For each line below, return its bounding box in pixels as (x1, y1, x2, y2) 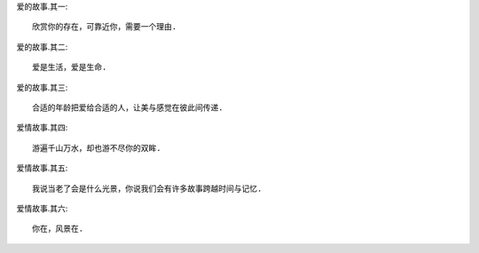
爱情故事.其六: (16, 202, 68, 213)
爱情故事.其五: (16, 162, 68, 173)
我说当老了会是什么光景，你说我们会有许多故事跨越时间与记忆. (32, 183, 263, 194)
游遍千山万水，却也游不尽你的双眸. (32, 143, 161, 153)
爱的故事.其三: (16, 82, 68, 92)
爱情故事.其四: (16, 123, 68, 133)
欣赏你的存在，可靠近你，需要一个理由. (32, 22, 177, 32)
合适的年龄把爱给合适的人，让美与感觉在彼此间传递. (32, 102, 224, 113)
